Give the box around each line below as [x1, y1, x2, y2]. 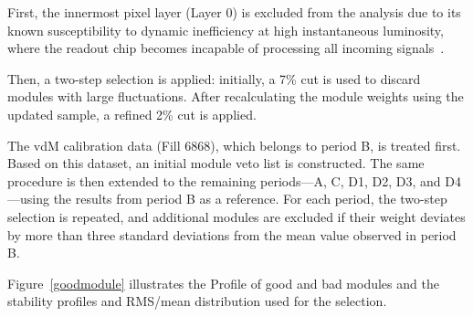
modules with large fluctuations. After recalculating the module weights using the [7, 87, 464, 106]
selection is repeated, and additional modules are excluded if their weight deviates [7, 206, 466, 226]
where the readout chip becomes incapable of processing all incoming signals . [7, 38, 445, 58]
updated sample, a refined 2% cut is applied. [7, 104, 257, 123]
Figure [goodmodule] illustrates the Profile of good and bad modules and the [7, 273, 439, 292]
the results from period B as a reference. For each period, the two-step [53, 189, 447, 208]
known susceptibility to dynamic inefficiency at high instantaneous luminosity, [7, 20, 444, 39]
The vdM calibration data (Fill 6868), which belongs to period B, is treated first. [7, 135, 461, 154]
